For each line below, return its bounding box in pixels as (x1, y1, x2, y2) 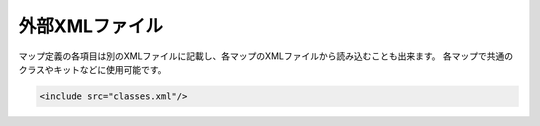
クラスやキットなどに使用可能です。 (18, 63, 167, 75)
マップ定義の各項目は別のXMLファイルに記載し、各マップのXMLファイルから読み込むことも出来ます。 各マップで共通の (18, 50, 514, 62)
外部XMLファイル (18, 15, 164, 37)
